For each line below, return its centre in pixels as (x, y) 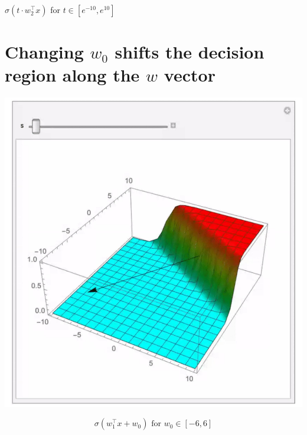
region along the (72, 75)
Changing (44, 52)
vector (190, 75)
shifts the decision (190, 52)
